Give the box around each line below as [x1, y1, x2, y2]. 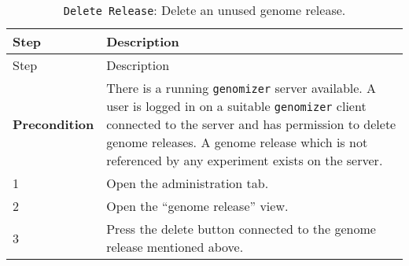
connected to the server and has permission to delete [106, 115, 396, 133]
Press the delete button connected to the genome [106, 220, 376, 238]
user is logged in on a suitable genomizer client [106, 97, 367, 115]
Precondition [13, 115, 94, 133]
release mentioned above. [106, 238, 244, 256]
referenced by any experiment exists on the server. [106, 151, 383, 169]
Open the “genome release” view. [106, 197, 289, 215]
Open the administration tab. [106, 174, 269, 192]
